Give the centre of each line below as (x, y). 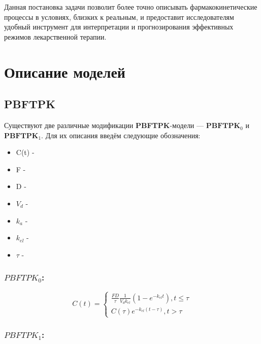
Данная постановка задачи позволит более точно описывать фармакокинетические (131, 7)
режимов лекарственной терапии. (55, 36)
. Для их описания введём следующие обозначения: (121, 135)
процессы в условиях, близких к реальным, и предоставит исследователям (119, 17)
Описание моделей (65, 71)
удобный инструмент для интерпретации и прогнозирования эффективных (119, 27)
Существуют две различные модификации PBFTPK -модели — (104, 125)
